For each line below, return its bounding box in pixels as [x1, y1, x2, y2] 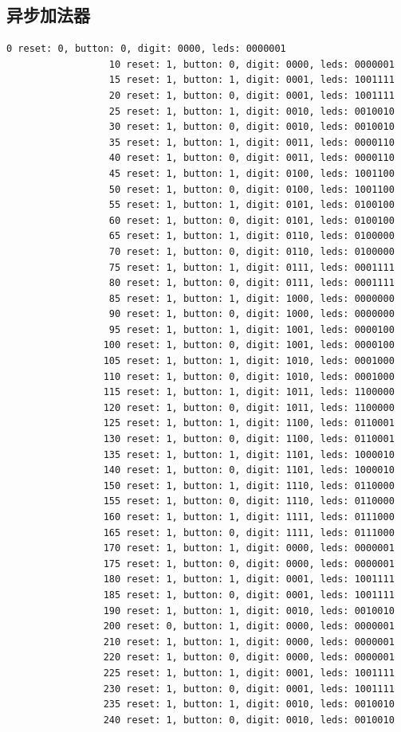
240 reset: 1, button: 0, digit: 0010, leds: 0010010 [103, 714, 395, 726]
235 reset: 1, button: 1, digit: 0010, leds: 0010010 [103, 699, 395, 710]
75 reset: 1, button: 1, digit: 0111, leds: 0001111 [108, 261, 395, 273]
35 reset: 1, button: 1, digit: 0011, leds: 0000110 [108, 136, 395, 148]
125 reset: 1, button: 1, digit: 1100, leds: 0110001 [103, 417, 395, 429]
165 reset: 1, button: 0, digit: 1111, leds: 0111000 [103, 526, 395, 538]
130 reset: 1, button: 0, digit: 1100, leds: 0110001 [103, 433, 395, 445]
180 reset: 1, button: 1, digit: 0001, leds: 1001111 [103, 573, 395, 585]
